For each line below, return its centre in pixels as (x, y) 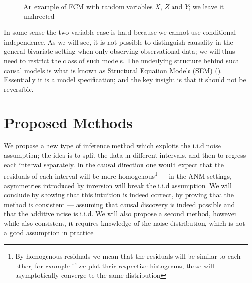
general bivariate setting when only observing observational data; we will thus (119, 51)
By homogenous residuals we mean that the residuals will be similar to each (128, 256)
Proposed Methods (68, 122)
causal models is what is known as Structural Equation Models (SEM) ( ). (113, 70)
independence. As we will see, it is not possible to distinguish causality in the (118, 41)
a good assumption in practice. (50, 232)
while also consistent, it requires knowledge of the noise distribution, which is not (125, 223)
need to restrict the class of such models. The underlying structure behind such (122, 60)
